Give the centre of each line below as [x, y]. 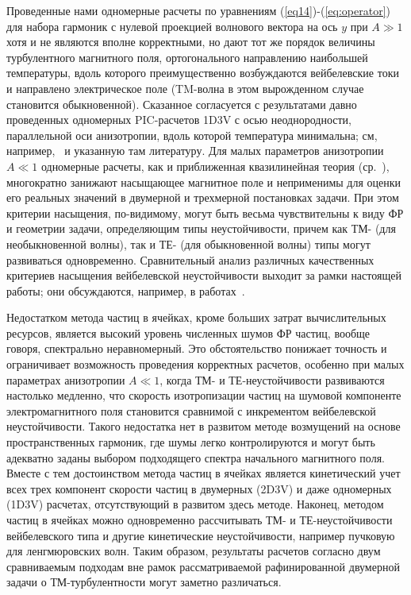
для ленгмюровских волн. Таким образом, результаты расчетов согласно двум [194, 551]
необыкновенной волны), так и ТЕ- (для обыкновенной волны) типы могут [188, 243]
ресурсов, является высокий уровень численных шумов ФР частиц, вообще [188, 332]
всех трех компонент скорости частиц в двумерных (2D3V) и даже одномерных [199, 488]
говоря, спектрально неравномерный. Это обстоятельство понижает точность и [197, 348]
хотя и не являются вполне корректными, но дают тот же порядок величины [191, 42]
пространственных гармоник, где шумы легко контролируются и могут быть [191, 442]
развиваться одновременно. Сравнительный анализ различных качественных [190, 259]
